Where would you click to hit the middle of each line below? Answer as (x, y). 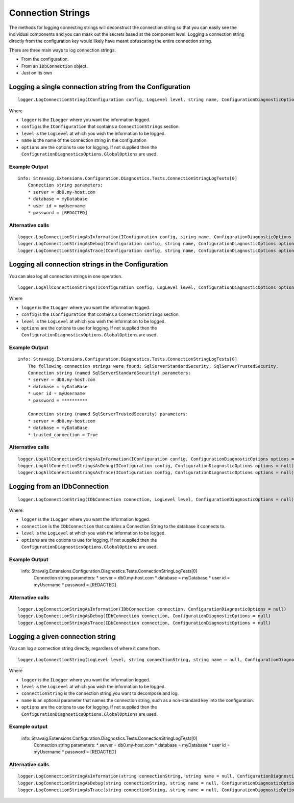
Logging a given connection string (62, 637)
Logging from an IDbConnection (59, 487)
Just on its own (37, 73)
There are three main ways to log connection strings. (62, 50)
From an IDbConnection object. (55, 66)
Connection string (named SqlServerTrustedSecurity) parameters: (108, 414)
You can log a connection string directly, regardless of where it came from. (85, 648)
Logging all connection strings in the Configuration (89, 264)
